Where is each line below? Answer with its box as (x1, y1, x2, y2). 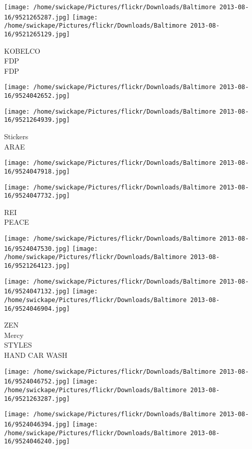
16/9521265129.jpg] (4, 30, 70, 38)
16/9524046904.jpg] (4, 305, 70, 312)
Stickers (4, 131, 29, 142)
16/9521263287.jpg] (4, 395, 70, 402)
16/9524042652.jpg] (4, 92, 70, 100)
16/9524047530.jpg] (4, 245, 70, 252)
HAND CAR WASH (4, 350, 68, 360)
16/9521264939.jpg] (4, 116, 70, 124)
